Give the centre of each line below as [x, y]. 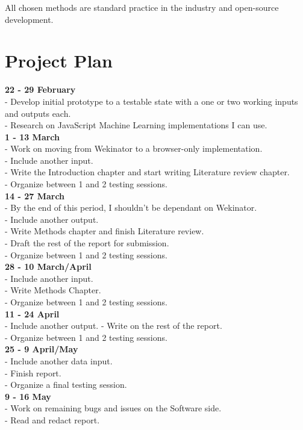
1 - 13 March [32, 136]
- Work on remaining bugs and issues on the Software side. [113, 408]
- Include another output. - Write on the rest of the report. [114, 326]
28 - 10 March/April [48, 266]
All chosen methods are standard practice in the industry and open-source [142, 7]
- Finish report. [33, 372]
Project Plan [59, 61]
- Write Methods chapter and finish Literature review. [105, 231]
